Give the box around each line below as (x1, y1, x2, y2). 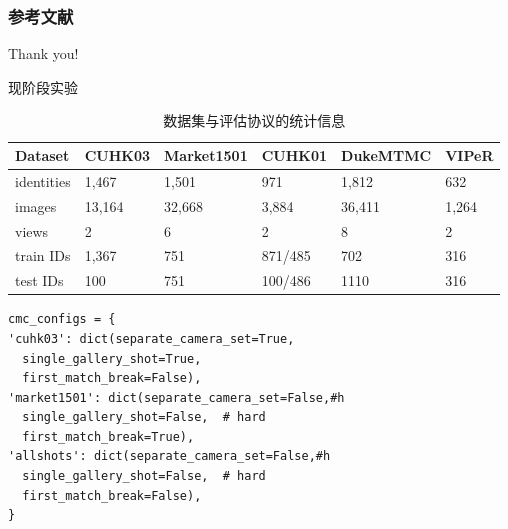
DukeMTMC (341, 145, 432, 165)
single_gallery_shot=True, (22, 351, 202, 366)
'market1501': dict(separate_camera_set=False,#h (8, 390, 345, 405)
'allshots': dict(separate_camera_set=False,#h (8, 449, 331, 464)
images (15, 195, 57, 216)
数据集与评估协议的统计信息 (163, 110, 346, 131)
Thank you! (8, 43, 79, 64)
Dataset (15, 145, 70, 165)
